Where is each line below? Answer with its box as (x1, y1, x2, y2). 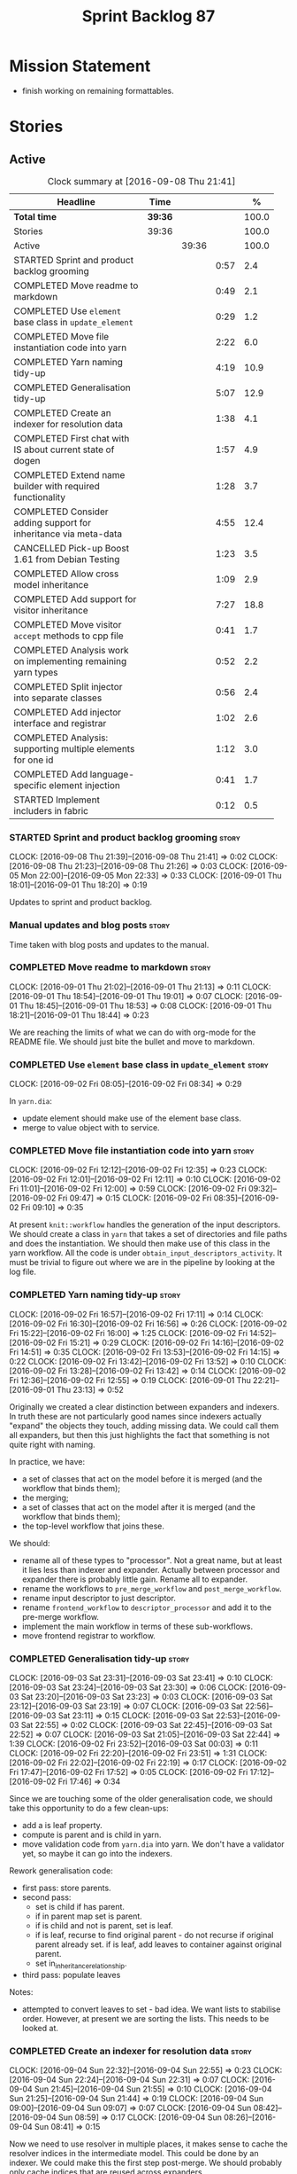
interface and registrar (13, 716, 107, 729)
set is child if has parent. (34, 1902, 126, 1912)
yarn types (13, 666, 59, 678)
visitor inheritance (13, 604, 88, 616)
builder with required (13, 480, 100, 492)
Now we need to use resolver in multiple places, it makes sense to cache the (9, 2139, 288, 2149)
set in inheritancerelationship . (34, 1958, 127, 1970)
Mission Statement (9, 56, 151, 76)
